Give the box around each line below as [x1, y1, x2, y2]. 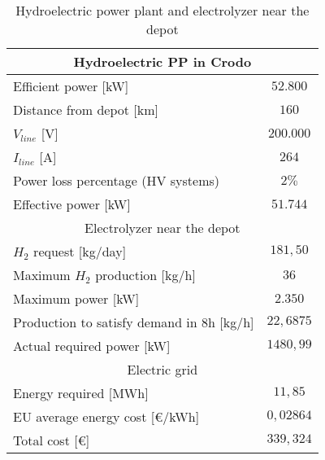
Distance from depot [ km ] [13, 100, 159, 119]
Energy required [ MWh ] [13, 383, 149, 402]
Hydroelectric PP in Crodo [73, 52, 252, 71]
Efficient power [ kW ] [13, 77, 129, 95]
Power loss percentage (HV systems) [13, 171, 220, 190]
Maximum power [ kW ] [13, 289, 140, 308]
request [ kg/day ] [33, 242, 127, 261]
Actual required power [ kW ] [13, 336, 171, 355]
